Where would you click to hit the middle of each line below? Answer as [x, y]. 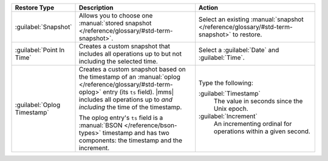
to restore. [248, 34]
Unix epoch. [231, 109]
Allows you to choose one [116, 15]
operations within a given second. [262, 131]
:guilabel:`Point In [40, 50]
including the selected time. [118, 61]
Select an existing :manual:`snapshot [251, 19]
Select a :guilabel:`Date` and [239, 50]
